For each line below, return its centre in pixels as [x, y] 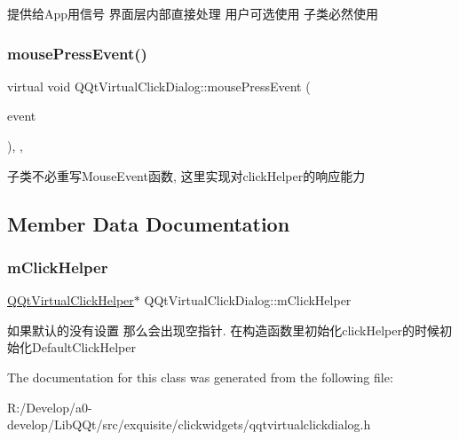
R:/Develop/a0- [50, 407]
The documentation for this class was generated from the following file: [200, 377]
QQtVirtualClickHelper [71, 300]
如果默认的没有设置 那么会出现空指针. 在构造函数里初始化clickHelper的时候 [223, 330]
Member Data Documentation [149, 223]
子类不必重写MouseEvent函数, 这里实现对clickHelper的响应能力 [186, 175]
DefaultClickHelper [83, 347]
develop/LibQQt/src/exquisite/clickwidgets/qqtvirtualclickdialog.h [189, 424]
